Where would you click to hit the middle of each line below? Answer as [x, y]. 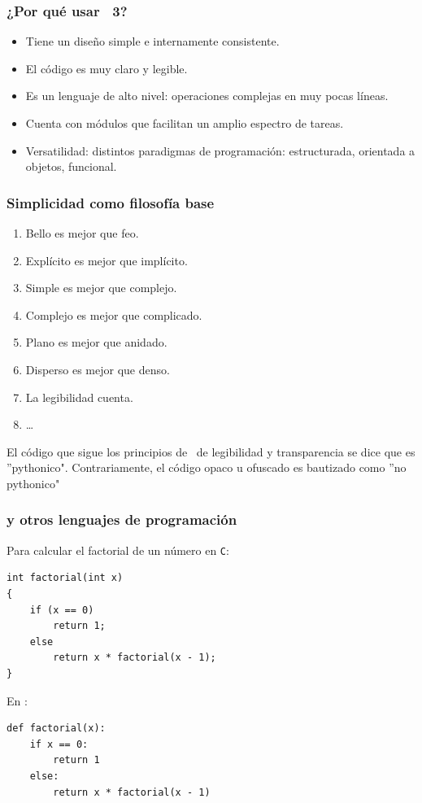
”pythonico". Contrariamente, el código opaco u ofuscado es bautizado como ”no [207, 467]
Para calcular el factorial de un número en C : [118, 550]
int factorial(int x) [65, 578]
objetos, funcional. [71, 166]
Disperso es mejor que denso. [98, 369]
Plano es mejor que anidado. [96, 342]
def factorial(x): [56, 729]
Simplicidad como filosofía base [111, 202]
